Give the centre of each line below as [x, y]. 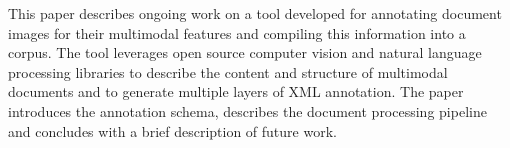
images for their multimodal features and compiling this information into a [237, 32]
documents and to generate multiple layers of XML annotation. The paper [236, 91]
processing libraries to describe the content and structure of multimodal [228, 71]
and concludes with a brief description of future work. [172, 130]
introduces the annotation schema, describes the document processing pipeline [247, 110]
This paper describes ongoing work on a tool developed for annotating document [255, 13]
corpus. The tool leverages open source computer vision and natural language [245, 52]
